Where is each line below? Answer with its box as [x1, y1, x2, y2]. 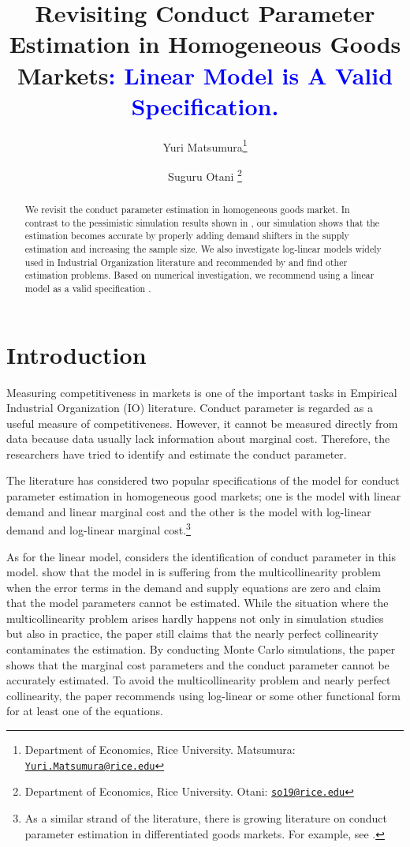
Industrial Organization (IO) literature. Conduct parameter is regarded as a [6, 399, 373, 416]
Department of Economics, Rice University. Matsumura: [24, 741, 296, 758]
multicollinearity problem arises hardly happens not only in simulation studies [6, 609, 384, 626]
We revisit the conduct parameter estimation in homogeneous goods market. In [24, 202, 350, 215]
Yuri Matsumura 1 [162, 136, 248, 155]
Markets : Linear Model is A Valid [17, 58, 393, 91]
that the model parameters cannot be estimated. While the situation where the [6, 594, 389, 611]
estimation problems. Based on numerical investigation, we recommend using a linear [24, 268, 375, 282]
